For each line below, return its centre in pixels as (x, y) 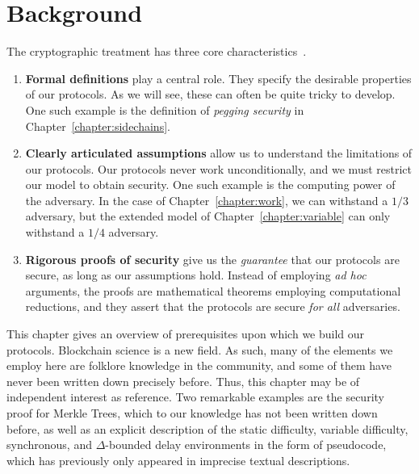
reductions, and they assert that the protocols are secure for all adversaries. (213, 306)
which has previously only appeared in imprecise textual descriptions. (178, 460)
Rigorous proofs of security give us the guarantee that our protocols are (212, 259)
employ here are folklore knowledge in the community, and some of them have (199, 365)
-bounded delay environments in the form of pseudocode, (246, 445)
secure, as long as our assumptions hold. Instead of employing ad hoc (196, 275)
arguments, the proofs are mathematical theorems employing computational (213, 290)
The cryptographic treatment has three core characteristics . (157, 51)
